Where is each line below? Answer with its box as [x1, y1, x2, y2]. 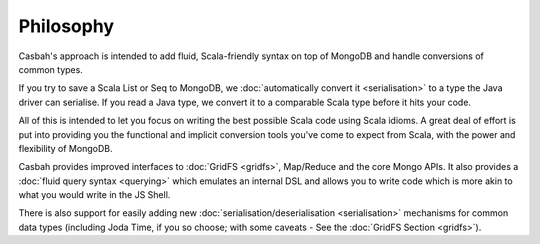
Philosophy [18, 15, 115, 37]
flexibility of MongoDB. [18, 142, 113, 154]
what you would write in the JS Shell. [18, 189, 171, 201]
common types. [18, 63, 84, 75]
